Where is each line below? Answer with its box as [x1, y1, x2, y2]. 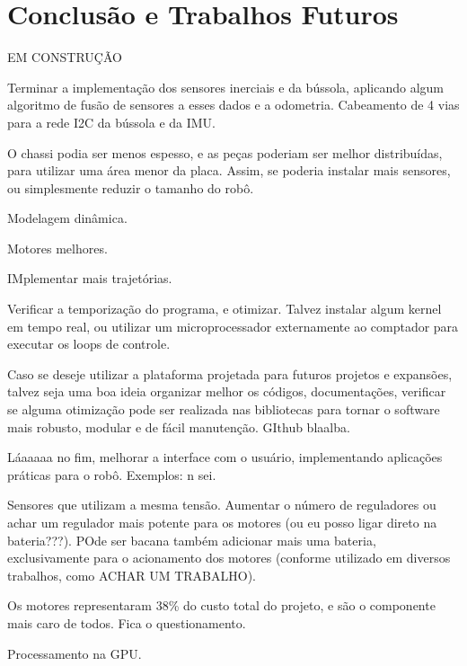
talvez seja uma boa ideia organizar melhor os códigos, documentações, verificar [7, 382, 446, 401]
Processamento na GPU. [7, 644, 142, 662]
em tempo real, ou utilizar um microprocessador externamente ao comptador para [7, 316, 459, 335]
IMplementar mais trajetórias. [7, 269, 172, 288]
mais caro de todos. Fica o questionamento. [7, 613, 246, 632]
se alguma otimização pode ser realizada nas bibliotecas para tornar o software [7, 400, 440, 419]
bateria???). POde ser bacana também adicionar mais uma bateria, [7, 530, 376, 549]
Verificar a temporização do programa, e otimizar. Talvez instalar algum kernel [7, 299, 442, 318]
